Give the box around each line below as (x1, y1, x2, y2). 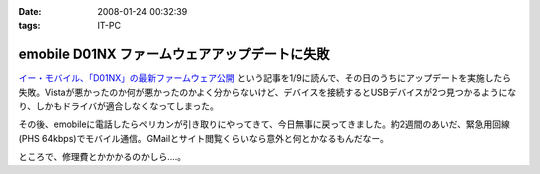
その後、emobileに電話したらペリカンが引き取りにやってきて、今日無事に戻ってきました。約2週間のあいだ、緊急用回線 (18, 118, 510, 130)
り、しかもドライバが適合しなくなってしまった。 (18, 100, 219, 112)
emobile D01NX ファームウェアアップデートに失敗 (18, 46, 330, 63)
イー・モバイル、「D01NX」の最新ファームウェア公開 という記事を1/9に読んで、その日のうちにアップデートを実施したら (18, 72, 512, 84)
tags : (18, 20, 41, 32)
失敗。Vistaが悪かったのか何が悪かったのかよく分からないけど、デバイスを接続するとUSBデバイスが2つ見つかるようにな (18, 86, 517, 98)
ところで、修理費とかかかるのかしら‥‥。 (18, 151, 187, 163)
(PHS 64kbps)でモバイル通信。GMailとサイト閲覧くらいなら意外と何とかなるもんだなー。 (18, 132, 390, 144)
